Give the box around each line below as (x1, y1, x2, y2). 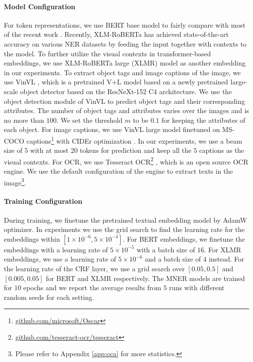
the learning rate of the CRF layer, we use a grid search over (4, 263, 185, 274)
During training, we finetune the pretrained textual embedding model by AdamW (4, 214, 247, 225)
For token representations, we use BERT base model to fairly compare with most (4, 19, 246, 30)
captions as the (199, 145, 244, 155)
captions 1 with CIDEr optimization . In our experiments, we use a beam (26, 134, 242, 146)
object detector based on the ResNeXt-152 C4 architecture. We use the (20, 86, 232, 96)
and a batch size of (145, 254, 201, 264)
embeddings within (4, 233, 60, 244)
